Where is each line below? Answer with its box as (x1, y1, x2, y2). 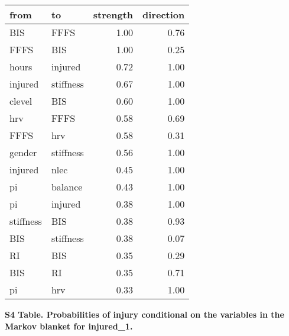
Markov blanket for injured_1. (5, 319, 133, 332)
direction (142, 8, 185, 21)
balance (51, 180, 83, 193)
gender (9, 146, 37, 159)
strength (93, 8, 134, 21)
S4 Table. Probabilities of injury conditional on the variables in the (5, 308, 284, 320)
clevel (9, 94, 33, 108)
